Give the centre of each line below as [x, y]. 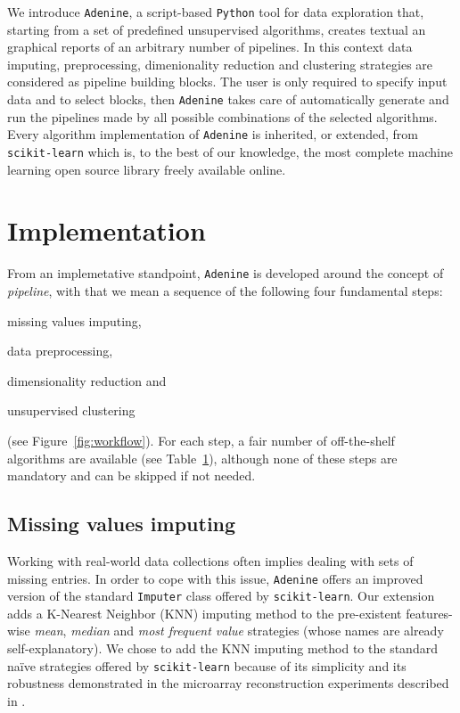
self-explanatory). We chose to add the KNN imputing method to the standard [222, 648]
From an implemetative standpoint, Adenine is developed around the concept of [226, 273]
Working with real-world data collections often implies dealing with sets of [210, 560]
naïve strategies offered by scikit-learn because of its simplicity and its [207, 665]
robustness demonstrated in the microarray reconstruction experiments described [228, 683]
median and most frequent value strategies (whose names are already [257, 631]
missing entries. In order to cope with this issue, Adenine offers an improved [215, 578]
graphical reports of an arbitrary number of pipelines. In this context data [210, 47]
